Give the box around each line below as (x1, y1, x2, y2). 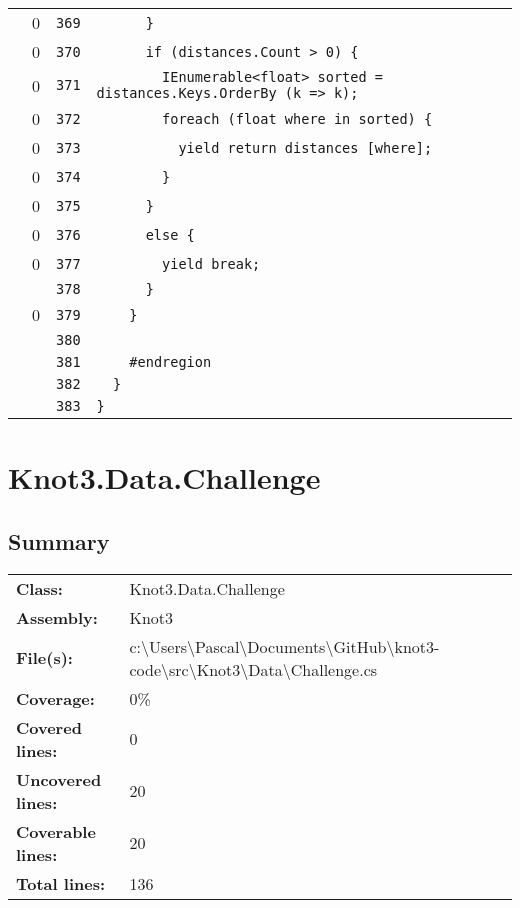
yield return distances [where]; (178, 139, 433, 156)
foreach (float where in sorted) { (162, 110, 433, 127)
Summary (8, 525, 110, 556)
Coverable (16, 819, 96, 843)
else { (145, 226, 195, 243)
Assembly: (16, 605, 98, 629)
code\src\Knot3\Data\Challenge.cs (129, 657, 378, 681)
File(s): (16, 646, 73, 670)
